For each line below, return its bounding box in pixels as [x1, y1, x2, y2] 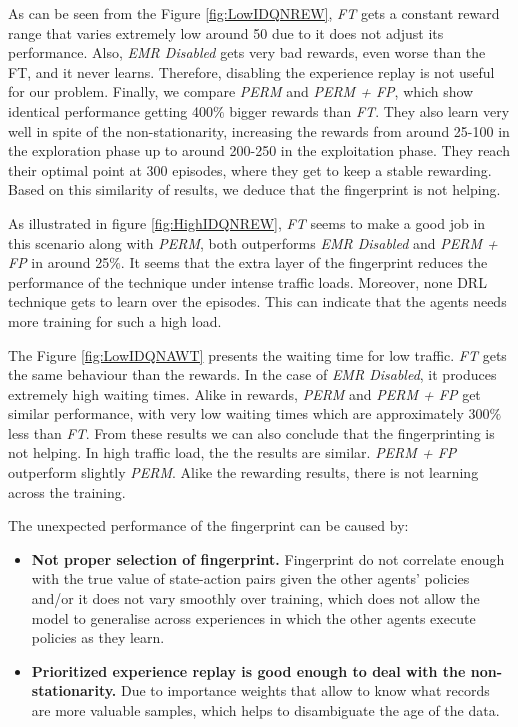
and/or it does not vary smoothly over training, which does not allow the [31, 588, 480, 609]
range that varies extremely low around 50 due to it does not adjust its [8, 22, 444, 43]
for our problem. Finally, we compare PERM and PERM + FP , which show [8, 81, 474, 102]
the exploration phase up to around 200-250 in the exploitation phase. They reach [8, 140, 510, 161]
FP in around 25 [8, 252, 110, 273]
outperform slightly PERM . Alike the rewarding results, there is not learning [8, 462, 479, 483]
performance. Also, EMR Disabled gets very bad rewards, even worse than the [8, 42, 486, 63]
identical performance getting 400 [8, 100, 214, 121]
